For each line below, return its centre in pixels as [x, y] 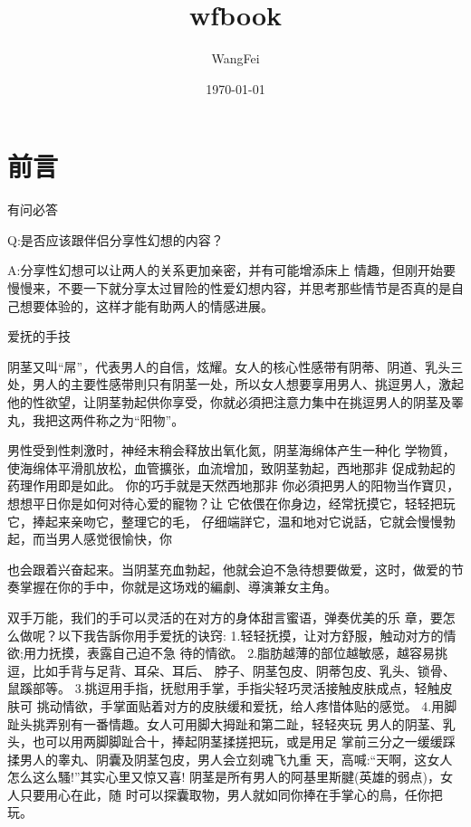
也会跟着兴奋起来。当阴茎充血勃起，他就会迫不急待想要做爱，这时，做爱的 [229, 569]
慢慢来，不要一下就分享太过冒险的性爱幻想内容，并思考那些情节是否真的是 [229, 288]
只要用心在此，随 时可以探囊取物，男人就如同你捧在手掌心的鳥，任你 [225, 794]
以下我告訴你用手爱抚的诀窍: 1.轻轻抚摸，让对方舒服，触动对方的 [250, 635]
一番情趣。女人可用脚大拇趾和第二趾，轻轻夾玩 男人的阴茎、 [263, 723]
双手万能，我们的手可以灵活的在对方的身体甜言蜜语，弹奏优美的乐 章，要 [225, 617]
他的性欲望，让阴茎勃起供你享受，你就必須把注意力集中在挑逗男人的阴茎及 [229, 402]
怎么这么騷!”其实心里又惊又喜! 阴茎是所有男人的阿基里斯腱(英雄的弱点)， [224, 777]
